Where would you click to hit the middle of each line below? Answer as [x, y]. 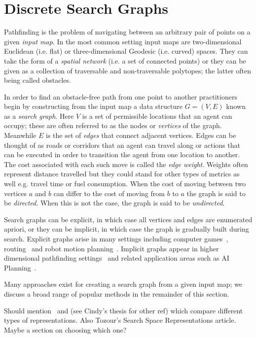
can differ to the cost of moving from [109, 193]
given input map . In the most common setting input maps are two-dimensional [123, 41]
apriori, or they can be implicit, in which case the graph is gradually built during [127, 229]
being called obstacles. [37, 80]
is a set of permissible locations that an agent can [157, 116]
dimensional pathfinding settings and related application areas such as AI [117, 258]
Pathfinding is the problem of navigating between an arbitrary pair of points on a [127, 32]
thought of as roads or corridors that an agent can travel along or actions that [122, 145]
